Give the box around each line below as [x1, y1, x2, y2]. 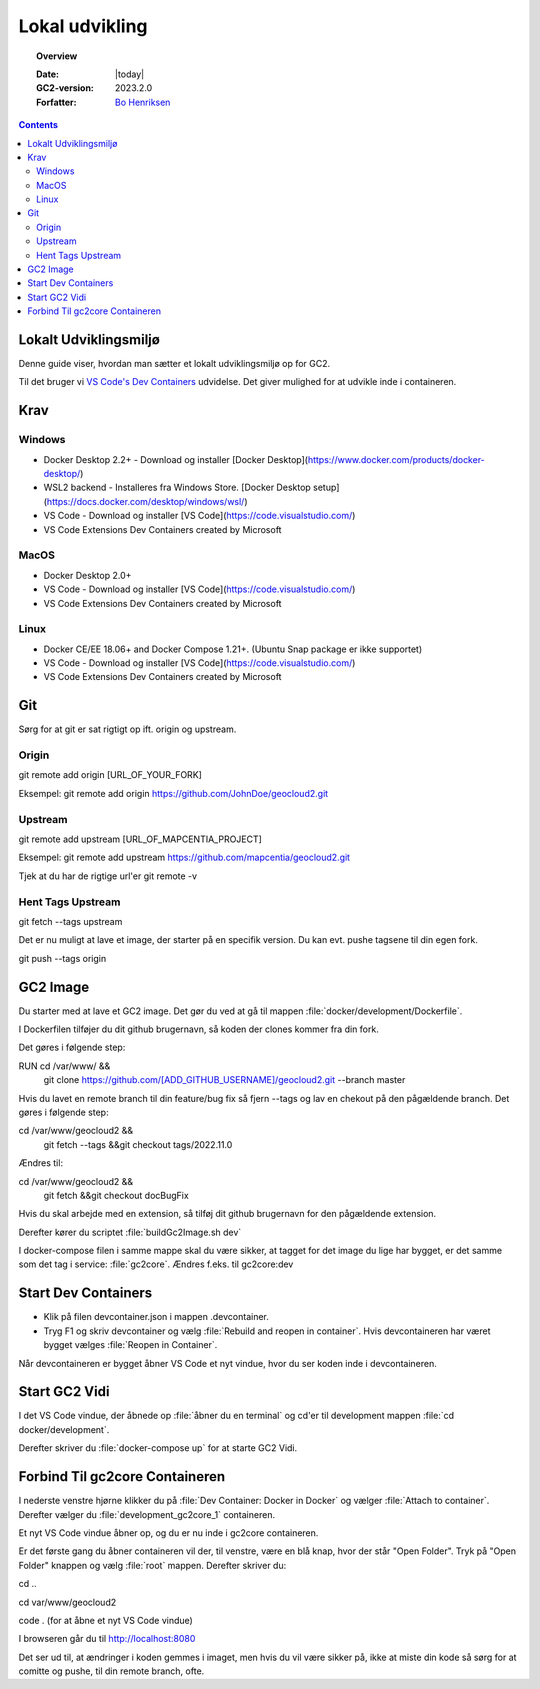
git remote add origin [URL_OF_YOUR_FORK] [18, 769, 202, 781]
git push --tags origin [18, 952, 107, 964]
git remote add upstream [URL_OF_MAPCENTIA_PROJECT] [18, 833, 262, 845]
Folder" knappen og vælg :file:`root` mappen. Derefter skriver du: [18, 1559, 287, 1571]
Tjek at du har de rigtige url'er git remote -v [18, 870, 198, 882]
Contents [18, 119, 59, 131]
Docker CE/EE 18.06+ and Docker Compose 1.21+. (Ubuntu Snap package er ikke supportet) [43, 643, 423, 655]
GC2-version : [36, 82, 95, 94]
